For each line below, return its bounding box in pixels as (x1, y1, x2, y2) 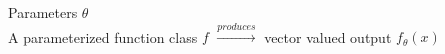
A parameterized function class (8, 26, 198, 47)
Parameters (8, 2, 78, 22)
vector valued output (264, 26, 392, 47)
